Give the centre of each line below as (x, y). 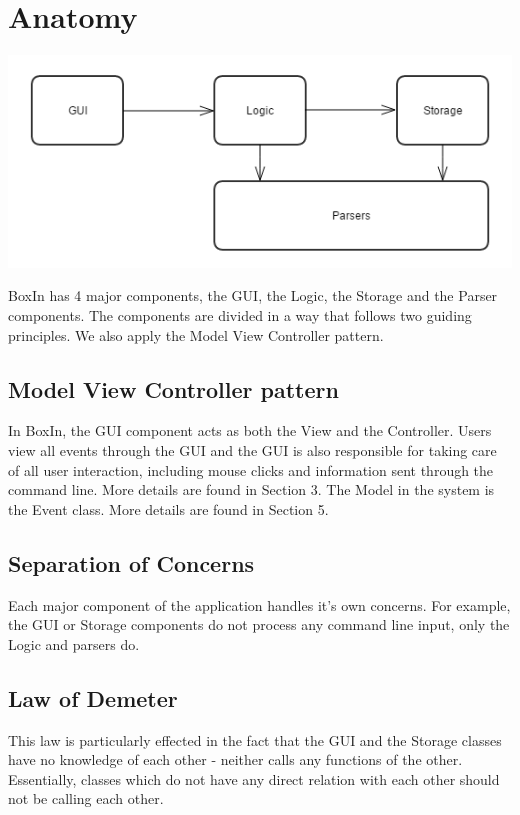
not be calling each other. (86, 798)
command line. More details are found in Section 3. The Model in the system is (251, 489)
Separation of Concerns (131, 562)
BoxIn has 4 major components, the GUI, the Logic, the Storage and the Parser (253, 295)
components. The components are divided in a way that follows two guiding (240, 315)
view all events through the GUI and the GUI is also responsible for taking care (252, 450)
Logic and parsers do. (74, 643)
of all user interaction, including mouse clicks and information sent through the (251, 469)
